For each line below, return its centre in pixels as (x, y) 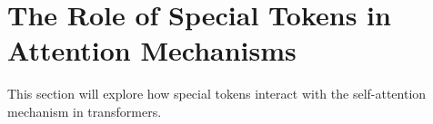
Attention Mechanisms (152, 50)
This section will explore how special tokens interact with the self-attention (217, 94)
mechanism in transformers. (85, 111)
